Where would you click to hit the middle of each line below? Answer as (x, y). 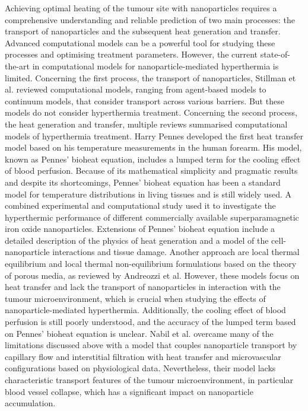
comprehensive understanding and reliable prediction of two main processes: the (150, 19)
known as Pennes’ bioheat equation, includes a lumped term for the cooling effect (153, 159)
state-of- (275, 54)
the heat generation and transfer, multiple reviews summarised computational (146, 124)
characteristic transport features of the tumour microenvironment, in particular (149, 380)
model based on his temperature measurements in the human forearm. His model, (153, 147)
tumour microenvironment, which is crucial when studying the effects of (135, 298)
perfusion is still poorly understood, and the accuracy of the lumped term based (150, 322)
